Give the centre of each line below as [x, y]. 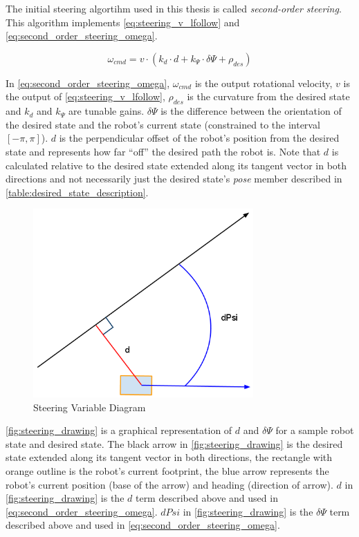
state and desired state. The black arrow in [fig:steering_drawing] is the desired [174, 443]
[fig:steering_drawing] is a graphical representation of [119, 430]
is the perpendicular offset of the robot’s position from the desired [199, 138]
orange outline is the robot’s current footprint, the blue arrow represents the [167, 471]
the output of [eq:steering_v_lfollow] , [85, 96]
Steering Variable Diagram [90, 407]
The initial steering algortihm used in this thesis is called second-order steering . [174, 8]
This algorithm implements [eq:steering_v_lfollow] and [123, 22]
